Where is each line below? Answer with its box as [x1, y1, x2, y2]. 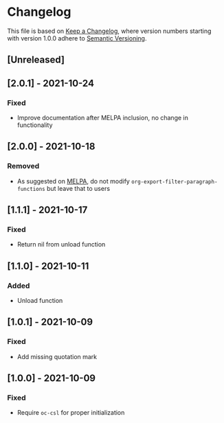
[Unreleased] [7, 54, 65, 66]
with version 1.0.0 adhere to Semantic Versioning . [7, 34, 147, 42]
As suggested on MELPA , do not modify [16, 176, 131, 185]
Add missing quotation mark [16, 352, 98, 361]
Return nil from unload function [16, 240, 106, 249]
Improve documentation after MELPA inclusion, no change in [16, 114, 189, 122]
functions [16, 185, 46, 192]
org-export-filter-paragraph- [131, 178, 218, 185]
